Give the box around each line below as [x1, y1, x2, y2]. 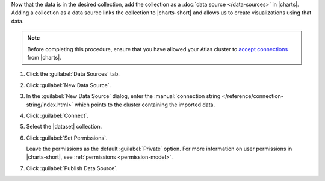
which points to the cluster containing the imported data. [74, 101, 215, 108]
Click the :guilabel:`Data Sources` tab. [26, 70, 120, 78]
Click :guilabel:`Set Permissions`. [26, 134, 108, 141]
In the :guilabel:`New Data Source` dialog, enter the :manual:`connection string [26, 93, 221, 100]
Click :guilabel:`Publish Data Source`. [26, 164, 118, 171]
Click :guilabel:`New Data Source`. [26, 81, 111, 88]
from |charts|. [27, 54, 61, 61]
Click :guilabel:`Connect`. [26, 112, 89, 119]
